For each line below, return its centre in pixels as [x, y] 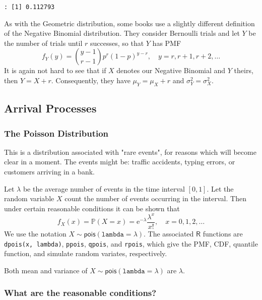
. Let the [220, 188]
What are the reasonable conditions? [80, 293]
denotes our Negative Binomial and [171, 70]
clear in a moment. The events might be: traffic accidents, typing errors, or [120, 162]
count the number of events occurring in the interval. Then [155, 198]
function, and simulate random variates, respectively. [86, 253]
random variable [29, 198]
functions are [223, 233]
